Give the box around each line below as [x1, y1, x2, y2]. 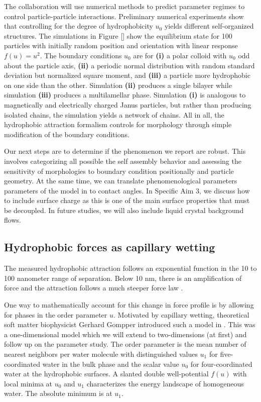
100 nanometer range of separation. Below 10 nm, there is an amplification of [4, 272, 242, 283]
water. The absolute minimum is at [4, 388, 112, 398]
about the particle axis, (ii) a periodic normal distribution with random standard [4, 60, 255, 70]
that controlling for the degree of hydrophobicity [4, 21, 153, 31]
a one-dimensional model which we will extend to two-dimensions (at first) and [4, 329, 247, 339]
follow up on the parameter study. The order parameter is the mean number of [4, 339, 246, 349]
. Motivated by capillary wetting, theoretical [113, 309, 249, 320]
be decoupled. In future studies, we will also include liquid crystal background [4, 205, 244, 215]
